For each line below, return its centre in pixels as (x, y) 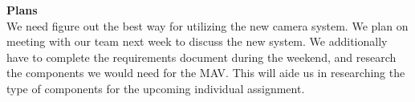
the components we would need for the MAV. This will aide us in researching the (206, 73)
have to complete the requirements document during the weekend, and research (201, 57)
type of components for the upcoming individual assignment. (156, 88)
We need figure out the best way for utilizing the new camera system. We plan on (207, 25)
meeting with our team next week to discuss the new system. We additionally (197, 41)
